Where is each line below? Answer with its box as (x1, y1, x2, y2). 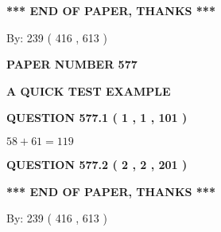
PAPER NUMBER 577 (6, 56, 138, 73)
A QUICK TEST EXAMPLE (6, 82, 171, 99)
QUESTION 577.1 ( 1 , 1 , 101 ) (6, 109, 188, 126)
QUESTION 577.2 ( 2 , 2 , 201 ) (6, 155, 188, 172)
